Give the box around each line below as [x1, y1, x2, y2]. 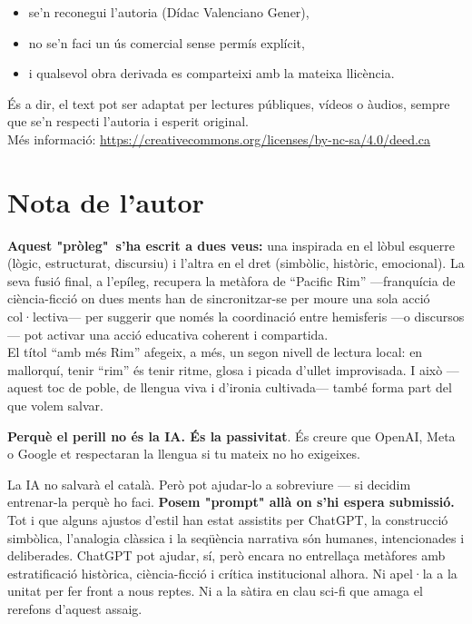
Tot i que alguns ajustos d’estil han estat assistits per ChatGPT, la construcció [7, 510, 448, 529]
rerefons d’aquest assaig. [7, 599, 143, 618]
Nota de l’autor [7, 183, 204, 220]
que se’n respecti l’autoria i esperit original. [7, 112, 250, 131]
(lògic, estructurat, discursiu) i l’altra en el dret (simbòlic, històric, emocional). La [7, 253, 465, 272]
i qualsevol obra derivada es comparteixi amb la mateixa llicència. [28, 64, 395, 83]
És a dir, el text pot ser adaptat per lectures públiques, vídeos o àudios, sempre [7, 94, 450, 113]
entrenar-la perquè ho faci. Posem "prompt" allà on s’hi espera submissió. [7, 492, 455, 511]
